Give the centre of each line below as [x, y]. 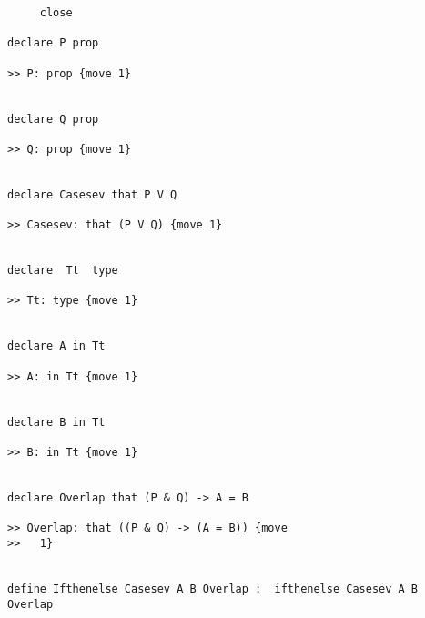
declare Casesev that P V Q [92, 194]
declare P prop [53, 43]
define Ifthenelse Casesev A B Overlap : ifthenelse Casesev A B [213, 588]
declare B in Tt [56, 422]
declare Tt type [63, 271]
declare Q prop [53, 119]
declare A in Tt [56, 346]
